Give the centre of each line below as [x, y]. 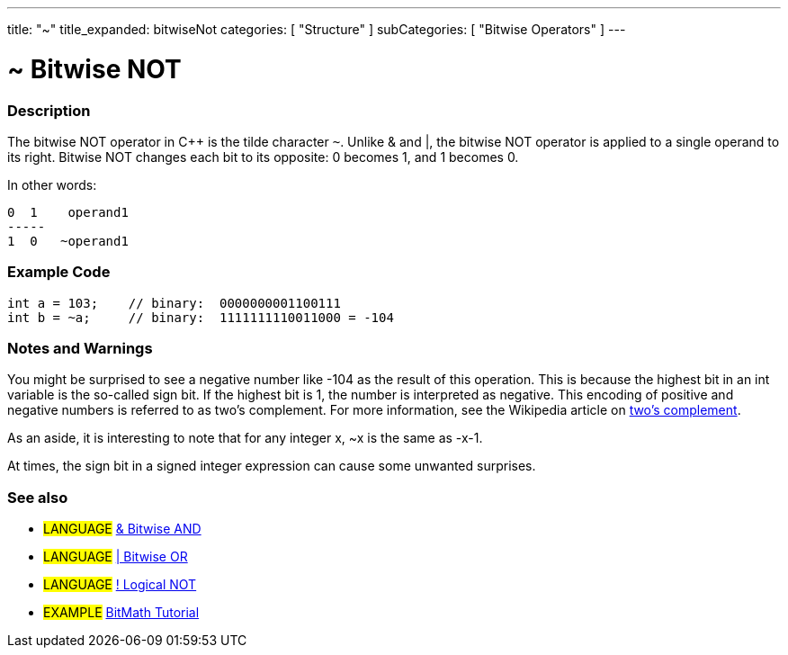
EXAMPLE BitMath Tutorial [121, 613]
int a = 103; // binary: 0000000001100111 [174, 303]
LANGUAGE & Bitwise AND [122, 529]
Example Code [59, 272]
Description [49, 110]
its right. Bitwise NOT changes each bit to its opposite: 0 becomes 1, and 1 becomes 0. [263, 157]
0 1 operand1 [68, 212]
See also [38, 497]
